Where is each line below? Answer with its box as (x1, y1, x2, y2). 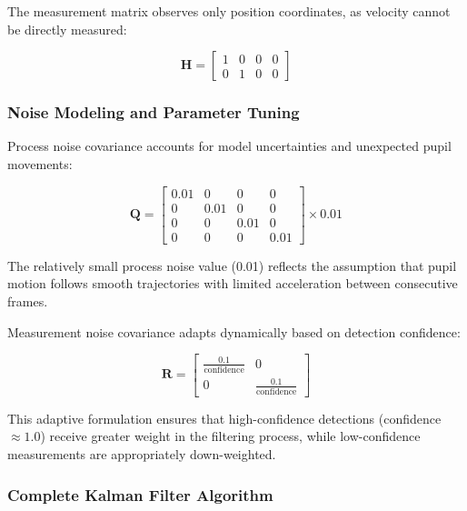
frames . (7, 291, 48, 310)
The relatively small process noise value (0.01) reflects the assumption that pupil (7, 255, 457, 275)
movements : (7, 155, 73, 173)
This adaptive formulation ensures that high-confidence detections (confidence (7, 408, 442, 427)
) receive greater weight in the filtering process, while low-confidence (40, 426, 421, 446)
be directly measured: (7, 19, 127, 38)
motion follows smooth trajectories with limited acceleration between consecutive (7, 274, 458, 293)
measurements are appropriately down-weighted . (7, 445, 276, 463)
